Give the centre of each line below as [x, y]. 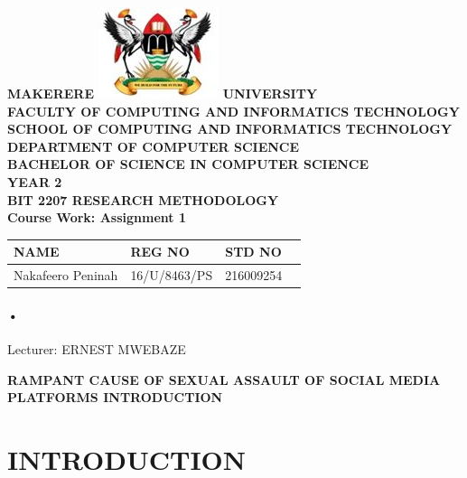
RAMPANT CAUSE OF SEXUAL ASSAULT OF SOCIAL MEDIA [224, 379]
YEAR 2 [35, 181]
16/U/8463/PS [172, 275]
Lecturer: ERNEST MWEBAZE [97, 348]
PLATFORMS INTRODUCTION [115, 397]
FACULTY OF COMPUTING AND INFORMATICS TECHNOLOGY [233, 111]
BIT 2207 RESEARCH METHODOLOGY [143, 199]
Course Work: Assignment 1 [97, 217]
